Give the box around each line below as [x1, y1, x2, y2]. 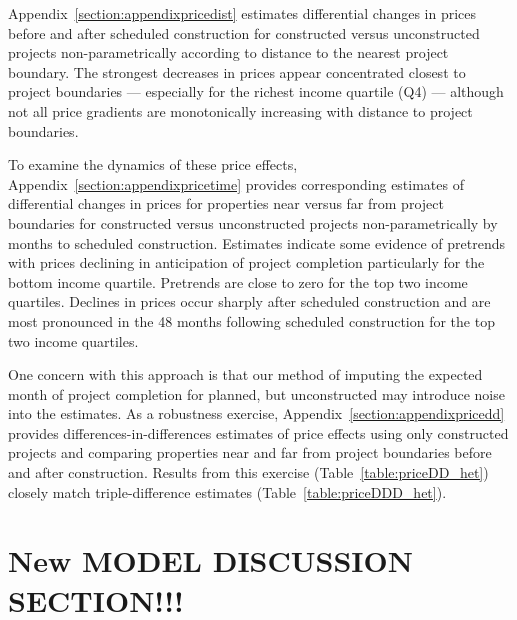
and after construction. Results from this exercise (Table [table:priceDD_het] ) [8, 462, 489, 483]
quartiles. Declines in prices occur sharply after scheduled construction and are [8, 291, 491, 312]
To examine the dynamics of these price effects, [8, 154, 298, 175]
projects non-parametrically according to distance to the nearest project [8, 42, 449, 63]
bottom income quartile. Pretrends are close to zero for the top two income [8, 271, 468, 292]
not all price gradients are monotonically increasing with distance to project [8, 100, 473, 121]
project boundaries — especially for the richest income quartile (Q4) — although [8, 81, 504, 102]
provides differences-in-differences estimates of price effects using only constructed [8, 422, 509, 443]
